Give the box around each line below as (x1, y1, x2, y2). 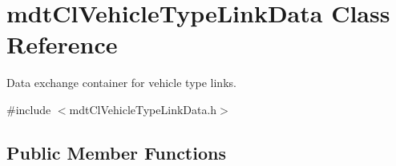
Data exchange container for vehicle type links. (6, 74, 236, 91)
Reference (6, 28, 118, 61)
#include (6, 101, 51, 117)
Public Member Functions (6, 140, 226, 164)
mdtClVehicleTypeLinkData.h (69, 101, 217, 117)
